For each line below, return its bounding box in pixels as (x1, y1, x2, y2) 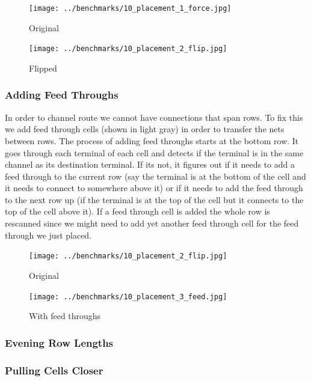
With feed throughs (29, 309, 101, 322)
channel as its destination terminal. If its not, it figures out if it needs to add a (5, 158, 295, 171)
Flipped (29, 61, 57, 74)
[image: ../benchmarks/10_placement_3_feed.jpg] (29, 292, 227, 301)
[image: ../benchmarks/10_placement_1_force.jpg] (29, 4, 232, 13)
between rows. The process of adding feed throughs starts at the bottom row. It (5, 134, 299, 147)
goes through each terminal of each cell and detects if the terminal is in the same (5, 146, 304, 159)
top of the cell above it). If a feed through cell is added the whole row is (5, 205, 270, 218)
